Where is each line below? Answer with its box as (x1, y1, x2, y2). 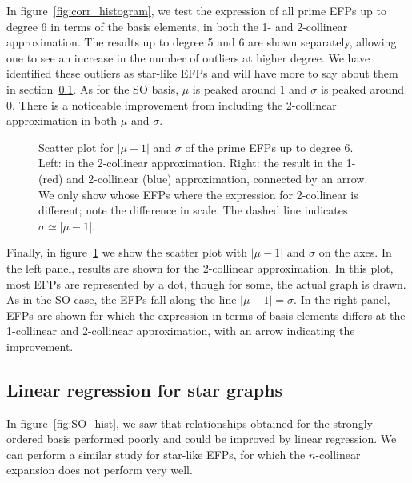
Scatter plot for (38, 138, 114, 155)
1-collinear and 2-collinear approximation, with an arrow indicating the (6, 322, 355, 339)
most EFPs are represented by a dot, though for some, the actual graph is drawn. (6, 275, 406, 292)
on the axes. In (318, 244, 392, 261)
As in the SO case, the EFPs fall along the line (6, 291, 237, 308)
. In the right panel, (294, 291, 390, 308)
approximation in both (6, 112, 118, 129)
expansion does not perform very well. (6, 461, 193, 478)
